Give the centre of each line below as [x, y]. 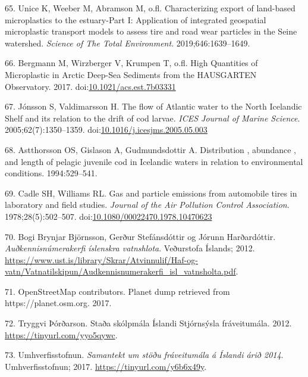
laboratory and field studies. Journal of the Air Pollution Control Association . [147, 205]
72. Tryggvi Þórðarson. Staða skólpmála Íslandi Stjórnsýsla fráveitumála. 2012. [148, 323]
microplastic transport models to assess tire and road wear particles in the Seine [151, 31]
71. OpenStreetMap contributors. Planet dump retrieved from [117, 291]
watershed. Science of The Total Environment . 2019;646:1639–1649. [128, 43]
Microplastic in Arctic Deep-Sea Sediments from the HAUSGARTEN [131, 74]
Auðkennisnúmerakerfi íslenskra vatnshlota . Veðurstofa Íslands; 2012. [130, 248]
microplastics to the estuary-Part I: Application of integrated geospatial [136, 19]
